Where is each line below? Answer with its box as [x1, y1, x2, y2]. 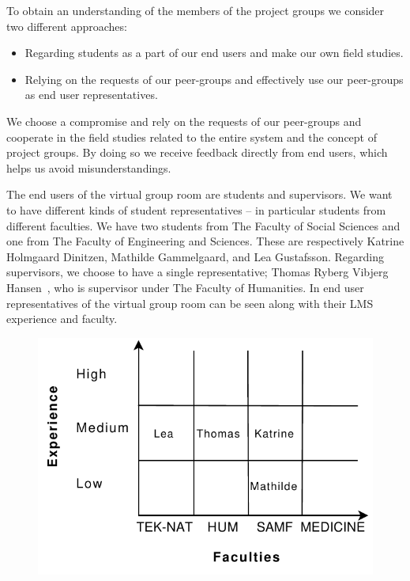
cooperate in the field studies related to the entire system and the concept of [6, 128, 377, 145]
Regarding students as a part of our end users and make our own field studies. [24, 44, 404, 61]
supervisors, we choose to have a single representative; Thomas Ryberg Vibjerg [6, 264, 389, 280]
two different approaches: [6, 17, 127, 34]
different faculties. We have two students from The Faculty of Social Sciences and [6, 217, 401, 234]
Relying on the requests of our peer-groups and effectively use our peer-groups [24, 70, 404, 87]
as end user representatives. [24, 86, 158, 103]
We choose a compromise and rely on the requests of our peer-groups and [6, 112, 362, 129]
